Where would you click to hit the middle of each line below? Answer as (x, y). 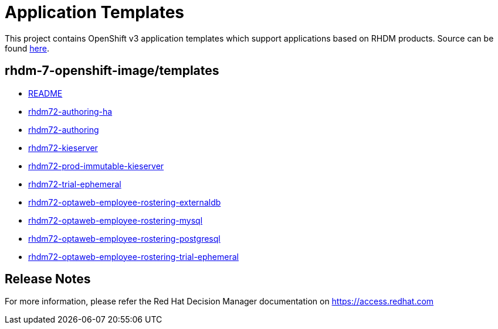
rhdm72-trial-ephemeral (75, 184)
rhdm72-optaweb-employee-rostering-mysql (116, 220)
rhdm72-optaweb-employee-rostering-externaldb (125, 202)
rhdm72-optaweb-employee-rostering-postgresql (124, 238)
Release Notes (48, 279)
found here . (27, 48)
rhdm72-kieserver (63, 148)
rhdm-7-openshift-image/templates (112, 71)
